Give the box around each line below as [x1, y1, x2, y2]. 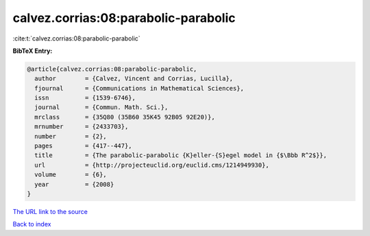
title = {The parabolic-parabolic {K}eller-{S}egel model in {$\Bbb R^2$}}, [34, 152, 328, 159]
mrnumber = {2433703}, [34, 123, 129, 130]
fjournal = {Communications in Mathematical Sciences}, [34, 84, 245, 92]
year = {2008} [34, 180, 114, 188]
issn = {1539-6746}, [34, 94, 136, 102]
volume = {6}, [34, 171, 108, 178]
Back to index [12, 220, 51, 228]
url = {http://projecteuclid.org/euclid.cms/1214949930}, [34, 161, 270, 169]
